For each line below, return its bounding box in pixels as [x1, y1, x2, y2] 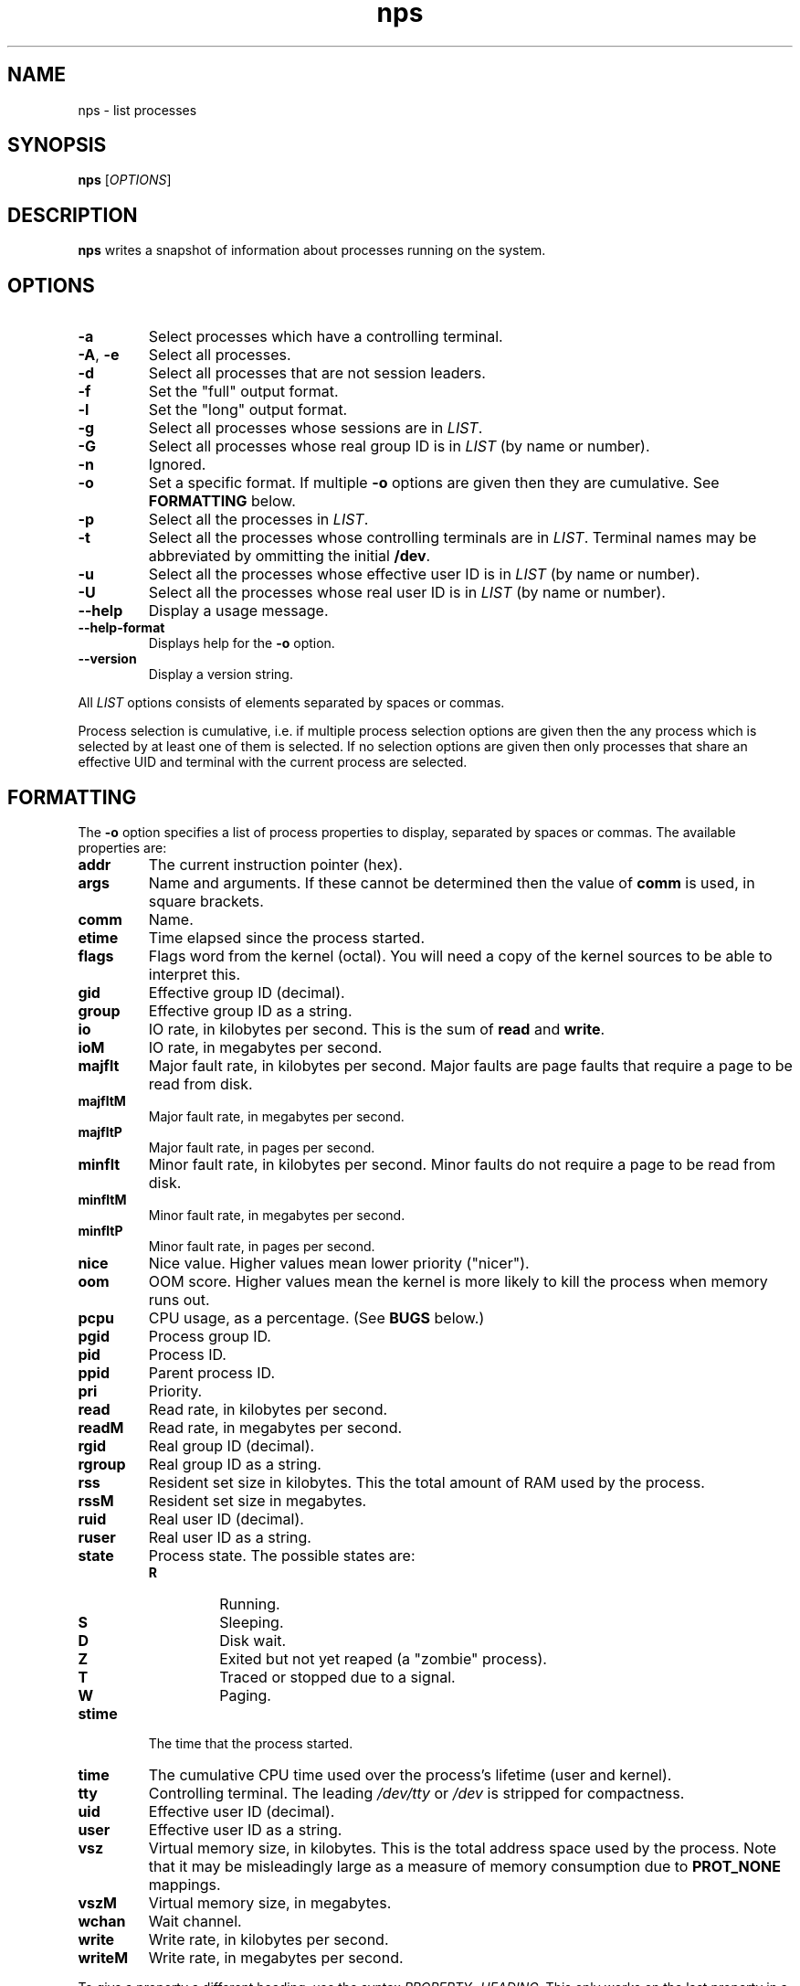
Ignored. [148, 455, 206, 474]
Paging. [219, 1685, 271, 1705]
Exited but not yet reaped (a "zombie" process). [219, 1649, 547, 1668]
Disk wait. [219, 1630, 287, 1650]
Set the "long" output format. [148, 400, 348, 420]
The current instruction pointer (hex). [148, 855, 403, 874]
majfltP [78, 1123, 122, 1140]
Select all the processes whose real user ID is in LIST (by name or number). [148, 583, 666, 602]
